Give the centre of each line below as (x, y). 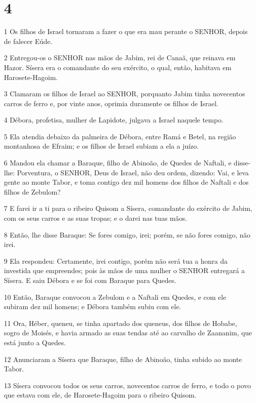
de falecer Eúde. (28, 41)
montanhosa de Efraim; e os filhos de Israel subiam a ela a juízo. (101, 146)
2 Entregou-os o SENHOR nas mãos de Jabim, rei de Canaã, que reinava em (120, 58)
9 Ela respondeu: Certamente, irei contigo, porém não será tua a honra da (116, 261)
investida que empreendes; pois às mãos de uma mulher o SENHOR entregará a (125, 270)
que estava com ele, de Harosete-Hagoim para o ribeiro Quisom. (100, 395)
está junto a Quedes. (35, 342)
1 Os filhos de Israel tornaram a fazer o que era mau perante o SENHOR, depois (126, 31)
